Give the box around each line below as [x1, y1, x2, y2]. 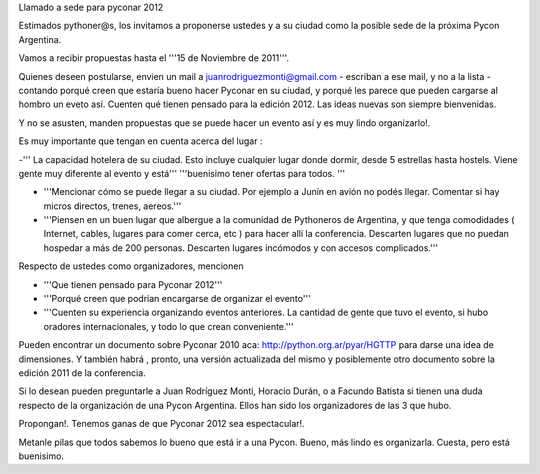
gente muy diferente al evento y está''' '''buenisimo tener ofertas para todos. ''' [18, 167, 346, 179]
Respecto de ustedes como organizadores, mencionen [18, 260, 244, 272]
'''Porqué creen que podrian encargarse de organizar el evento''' [43, 293, 312, 305]
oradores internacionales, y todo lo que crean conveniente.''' [43, 320, 294, 332]
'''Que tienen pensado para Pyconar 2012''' [43, 278, 223, 290]
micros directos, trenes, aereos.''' [43, 200, 182, 212]
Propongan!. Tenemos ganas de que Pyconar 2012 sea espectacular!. [18, 418, 305, 430]
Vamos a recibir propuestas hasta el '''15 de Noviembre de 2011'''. [18, 52, 290, 64]
